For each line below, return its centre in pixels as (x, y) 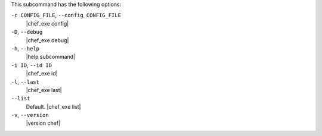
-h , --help (25, 48)
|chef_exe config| (47, 23)
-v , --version (30, 115)
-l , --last (25, 82)
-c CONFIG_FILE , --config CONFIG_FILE (66, 15)
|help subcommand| (51, 57)
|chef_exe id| (42, 74)
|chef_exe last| (44, 90)
